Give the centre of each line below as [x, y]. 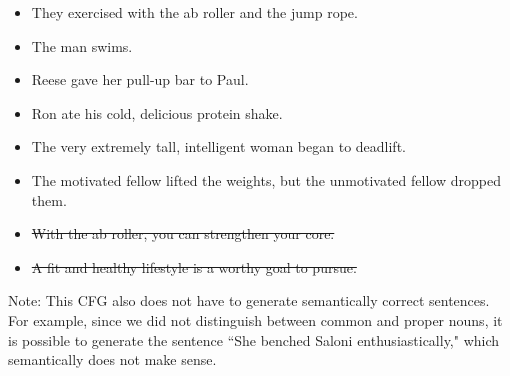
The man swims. [82, 45]
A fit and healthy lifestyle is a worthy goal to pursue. [194, 266]
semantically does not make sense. [112, 359]
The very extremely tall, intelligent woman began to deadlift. [218, 146]
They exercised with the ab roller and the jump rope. [194, 12]
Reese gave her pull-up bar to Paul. [140, 79]
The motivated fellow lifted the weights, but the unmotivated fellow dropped [266, 179]
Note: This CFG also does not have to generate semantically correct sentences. [249, 300]
